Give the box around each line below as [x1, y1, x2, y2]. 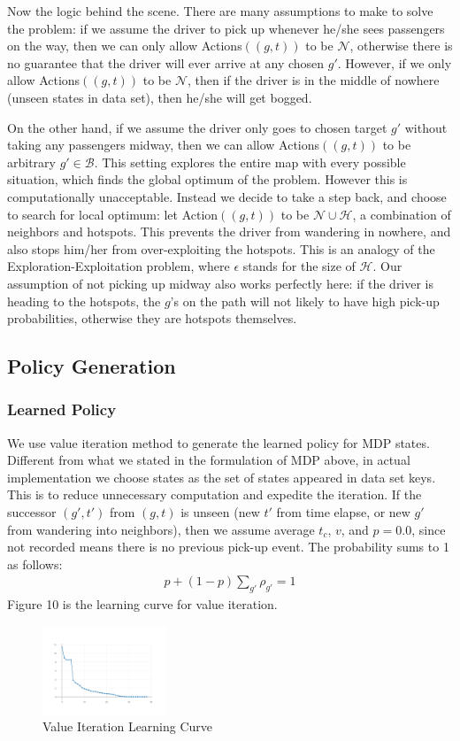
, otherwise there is [349, 36, 453, 55]
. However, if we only [337, 53, 452, 72]
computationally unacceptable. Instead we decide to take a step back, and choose [7, 187, 447, 205]
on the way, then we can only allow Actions [7, 36, 242, 55]
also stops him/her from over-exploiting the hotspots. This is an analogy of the [7, 239, 435, 258]
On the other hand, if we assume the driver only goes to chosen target [7, 118, 387, 136]
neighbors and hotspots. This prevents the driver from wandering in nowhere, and [7, 222, 451, 241]
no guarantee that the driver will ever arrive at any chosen [7, 53, 325, 72]
